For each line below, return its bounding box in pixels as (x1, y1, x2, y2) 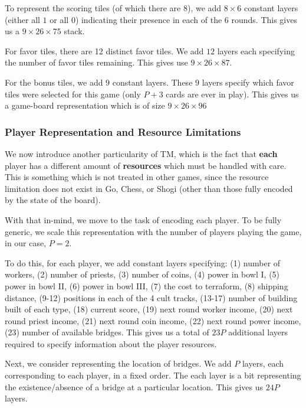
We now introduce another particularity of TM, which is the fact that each (5, 147, 278, 159)
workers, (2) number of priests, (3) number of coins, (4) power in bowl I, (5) (5, 268, 280, 280)
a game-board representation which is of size (5, 99, 165, 112)
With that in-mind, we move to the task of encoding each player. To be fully (5, 213, 282, 226)
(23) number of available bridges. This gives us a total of (5, 326, 209, 338)
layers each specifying (217, 44, 295, 57)
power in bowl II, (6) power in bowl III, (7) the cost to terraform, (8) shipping (5, 279, 288, 292)
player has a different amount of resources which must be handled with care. (5, 159, 287, 171)
